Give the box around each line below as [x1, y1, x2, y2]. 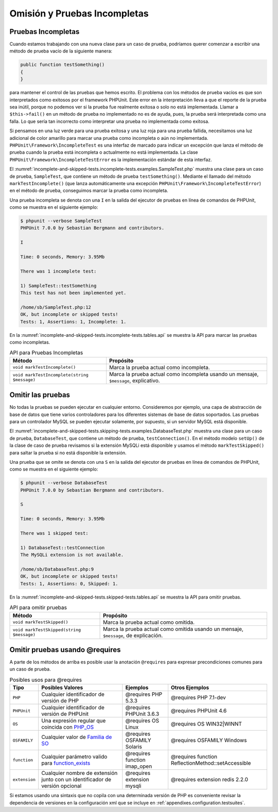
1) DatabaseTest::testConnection [20, 545, 105, 550]
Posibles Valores [41, 684, 83, 691]
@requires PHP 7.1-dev [170, 694, 226, 701]
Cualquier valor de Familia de [41, 733, 112, 741]
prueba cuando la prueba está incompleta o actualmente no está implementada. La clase [9, 149, 198, 155]
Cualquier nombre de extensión [41, 769, 118, 777]
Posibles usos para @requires [9, 676, 82, 683]
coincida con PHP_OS [41, 724, 94, 731]
